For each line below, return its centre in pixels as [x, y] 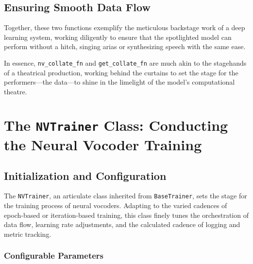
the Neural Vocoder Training [103, 144]
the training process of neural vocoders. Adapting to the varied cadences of [116, 205]
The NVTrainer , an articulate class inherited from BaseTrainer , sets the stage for [126, 196]
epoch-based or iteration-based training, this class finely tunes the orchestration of [126, 215]
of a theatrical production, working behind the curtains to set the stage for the [121, 72]
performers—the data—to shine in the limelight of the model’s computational [119, 82]
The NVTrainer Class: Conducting [116, 125]
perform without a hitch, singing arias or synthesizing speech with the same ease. [125, 46]
